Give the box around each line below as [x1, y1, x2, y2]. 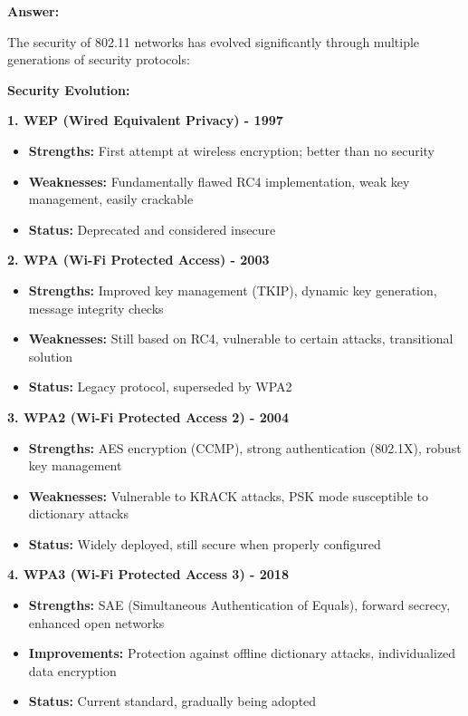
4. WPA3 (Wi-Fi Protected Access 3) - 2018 [7, 565, 289, 584]
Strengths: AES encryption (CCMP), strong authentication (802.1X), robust [28, 438, 462, 457]
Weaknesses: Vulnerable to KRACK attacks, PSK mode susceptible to [28, 486, 428, 505]
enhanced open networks [28, 613, 165, 632]
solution [28, 346, 73, 365]
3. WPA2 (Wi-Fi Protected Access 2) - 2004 [7, 407, 289, 426]
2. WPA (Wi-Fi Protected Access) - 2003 [7, 250, 270, 269]
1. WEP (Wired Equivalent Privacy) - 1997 [7, 111, 283, 130]
